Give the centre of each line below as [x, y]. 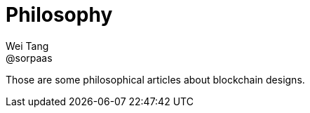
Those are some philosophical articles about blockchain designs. [155, 79]
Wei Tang [27, 46]
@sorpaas [29, 58]
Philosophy [59, 15]
